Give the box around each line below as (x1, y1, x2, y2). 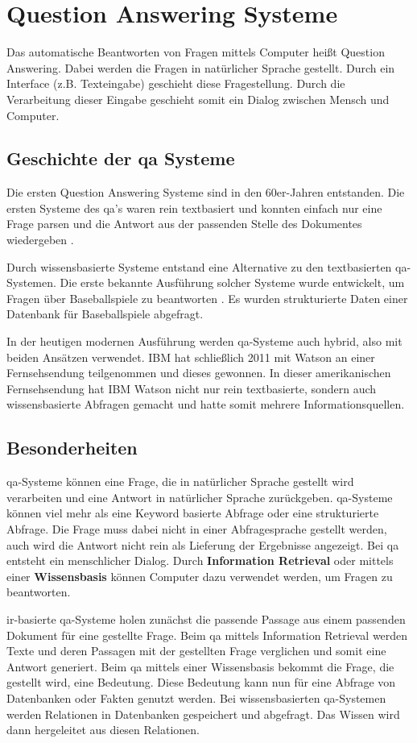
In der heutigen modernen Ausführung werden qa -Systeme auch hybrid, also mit (6, 333, 403, 350)
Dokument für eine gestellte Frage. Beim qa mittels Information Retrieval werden (6, 626, 408, 643)
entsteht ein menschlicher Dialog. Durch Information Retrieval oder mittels (6, 552, 394, 569)
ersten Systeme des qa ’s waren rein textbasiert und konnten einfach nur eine (6, 199, 382, 216)
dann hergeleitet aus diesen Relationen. (6, 721, 200, 738)
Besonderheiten (6, 435, 138, 460)
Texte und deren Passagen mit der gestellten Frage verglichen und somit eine (6, 642, 386, 659)
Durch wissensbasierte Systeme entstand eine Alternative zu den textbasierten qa (6, 258, 407, 275)
